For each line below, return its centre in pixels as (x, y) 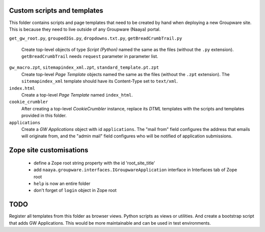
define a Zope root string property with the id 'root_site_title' (94, 163)
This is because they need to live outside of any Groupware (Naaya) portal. (85, 29)
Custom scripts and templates (56, 11)
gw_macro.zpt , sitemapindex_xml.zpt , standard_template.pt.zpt (84, 67)
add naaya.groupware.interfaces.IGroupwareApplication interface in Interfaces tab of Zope (135, 170)
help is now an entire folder (62, 183)
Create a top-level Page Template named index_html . (77, 95)
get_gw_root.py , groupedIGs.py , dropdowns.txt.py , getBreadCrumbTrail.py (96, 38)
